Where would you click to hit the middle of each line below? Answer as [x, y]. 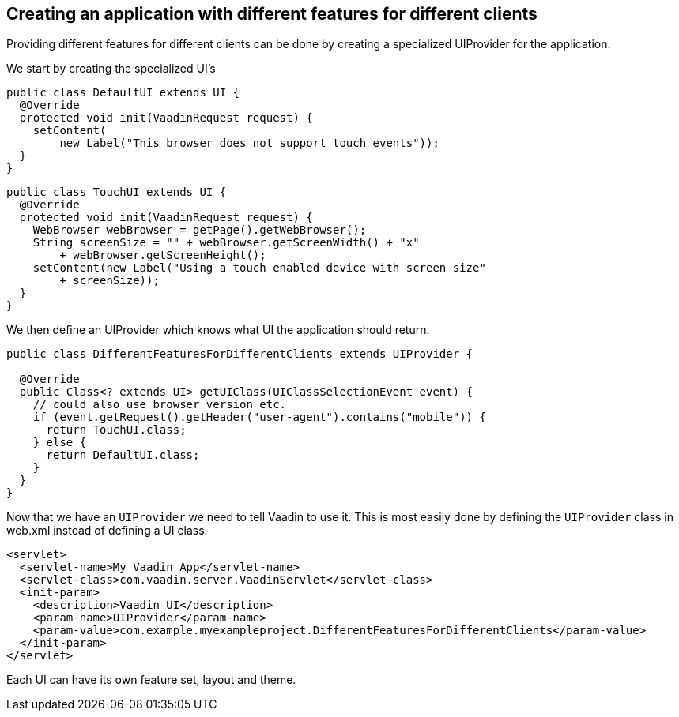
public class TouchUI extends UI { [117, 192]
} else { [60, 443]
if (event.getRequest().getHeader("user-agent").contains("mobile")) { [259, 417]
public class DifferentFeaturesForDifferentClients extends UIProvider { [240, 354]
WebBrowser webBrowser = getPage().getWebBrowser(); [200, 230]
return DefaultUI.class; [123, 455]
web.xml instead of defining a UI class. [107, 531]
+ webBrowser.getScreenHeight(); [163, 255]
